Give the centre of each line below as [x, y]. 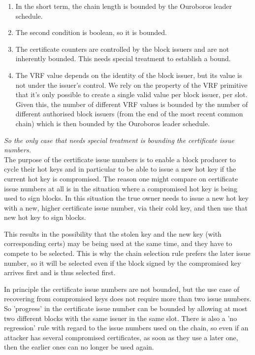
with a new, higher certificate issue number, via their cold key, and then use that [126, 207]
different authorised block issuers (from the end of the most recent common [129, 114]
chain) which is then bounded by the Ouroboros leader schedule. [113, 123]
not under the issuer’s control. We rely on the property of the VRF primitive [131, 85]
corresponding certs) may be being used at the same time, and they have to [118, 243]
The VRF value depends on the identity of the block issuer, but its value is [129, 75]
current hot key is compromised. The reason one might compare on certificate [121, 178]
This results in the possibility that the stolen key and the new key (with [113, 233]
